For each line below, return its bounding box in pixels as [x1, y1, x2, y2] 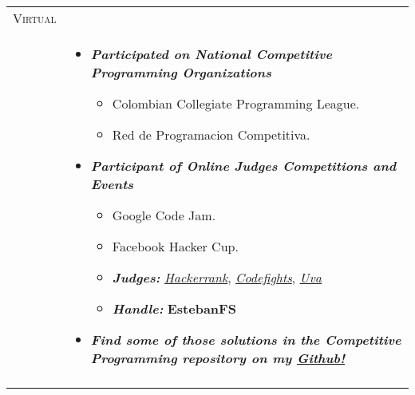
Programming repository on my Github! [90, 349, 346, 367]
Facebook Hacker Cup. [112, 237, 239, 255]
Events [90, 175, 134, 193]
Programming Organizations [90, 63, 272, 81]
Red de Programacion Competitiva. [112, 125, 310, 144]
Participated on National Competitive [90, 45, 332, 63]
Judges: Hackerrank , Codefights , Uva [112, 268, 322, 286]
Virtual [13, 9, 57, 27]
